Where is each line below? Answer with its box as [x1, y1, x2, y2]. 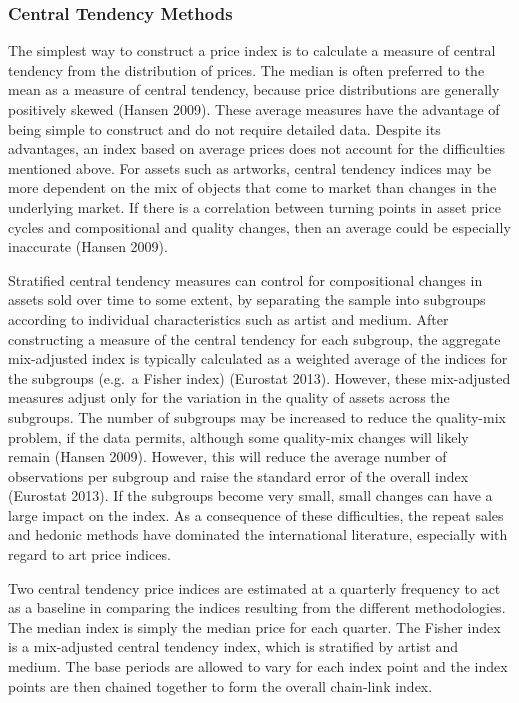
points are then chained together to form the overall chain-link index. [8, 675, 433, 696]
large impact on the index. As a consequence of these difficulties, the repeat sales [8, 504, 504, 525]
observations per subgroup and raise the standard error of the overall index [8, 465, 469, 486]
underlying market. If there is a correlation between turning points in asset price [8, 196, 501, 217]
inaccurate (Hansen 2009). [8, 236, 168, 257]
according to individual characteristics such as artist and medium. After [8, 308, 449, 329]
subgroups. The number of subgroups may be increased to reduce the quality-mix [8, 406, 506, 427]
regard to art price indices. [8, 544, 171, 565]
